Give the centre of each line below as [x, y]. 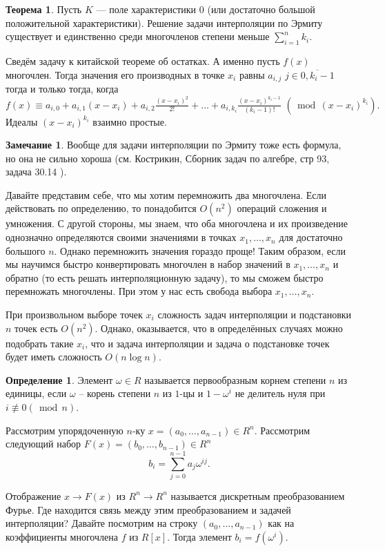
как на [281, 523]
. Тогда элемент [199, 536]
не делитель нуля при [280, 393]
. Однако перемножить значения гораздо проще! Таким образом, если [200, 250]
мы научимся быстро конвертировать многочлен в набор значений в [148, 264]
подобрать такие [40, 343]
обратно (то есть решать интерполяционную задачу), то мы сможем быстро [165, 277]
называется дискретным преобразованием [258, 495]
